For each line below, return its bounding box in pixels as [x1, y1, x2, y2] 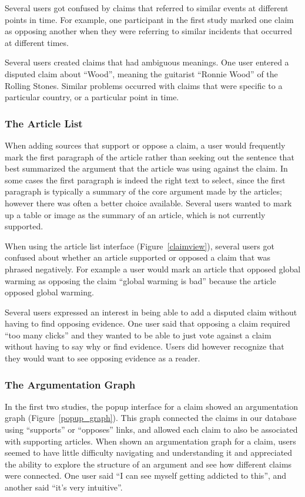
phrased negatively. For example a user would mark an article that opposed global [5, 262, 301, 275]
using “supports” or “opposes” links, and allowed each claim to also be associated [5, 423, 298, 436]
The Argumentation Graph [5, 377, 136, 391]
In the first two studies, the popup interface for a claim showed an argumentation [5, 400, 299, 412]
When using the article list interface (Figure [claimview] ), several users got [5, 239, 274, 252]
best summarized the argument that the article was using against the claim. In [5, 162, 288, 175]
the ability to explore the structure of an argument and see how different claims [5, 457, 292, 470]
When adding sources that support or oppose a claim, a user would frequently [5, 139, 286, 151]
